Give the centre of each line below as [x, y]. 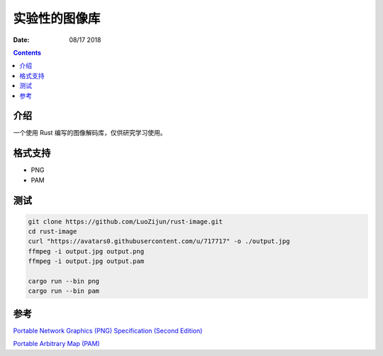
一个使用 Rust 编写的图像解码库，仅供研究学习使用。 [90, 133]
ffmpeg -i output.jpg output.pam [86, 261]
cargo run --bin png [63, 281]
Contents [27, 53]
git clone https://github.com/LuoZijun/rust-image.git [125, 221]
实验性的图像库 [57, 18]
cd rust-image [52, 232]
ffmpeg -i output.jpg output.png [86, 251]
